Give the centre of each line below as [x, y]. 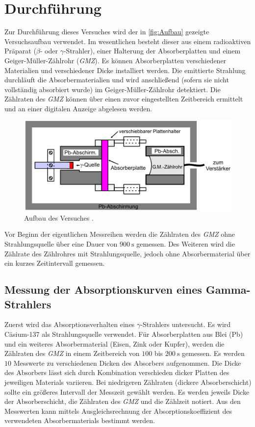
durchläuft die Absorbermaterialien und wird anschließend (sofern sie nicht [117, 80]
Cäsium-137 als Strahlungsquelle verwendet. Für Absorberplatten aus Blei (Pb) [124, 334]
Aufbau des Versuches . [59, 217]
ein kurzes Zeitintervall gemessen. [55, 263]
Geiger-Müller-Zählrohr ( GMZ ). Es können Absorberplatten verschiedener [115, 60]
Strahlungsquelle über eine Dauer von [61, 244]
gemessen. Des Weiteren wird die [186, 244]
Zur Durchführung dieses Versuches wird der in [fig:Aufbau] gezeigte [107, 32]
